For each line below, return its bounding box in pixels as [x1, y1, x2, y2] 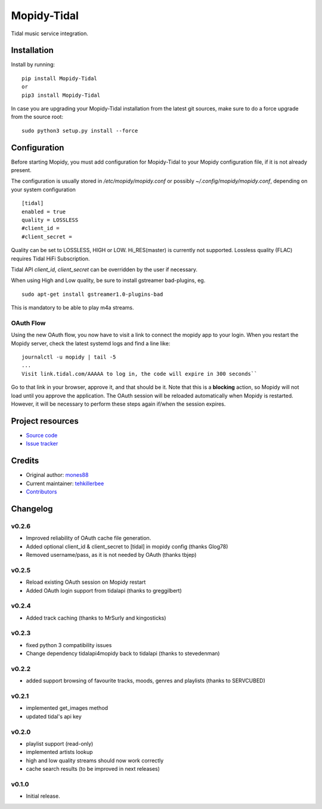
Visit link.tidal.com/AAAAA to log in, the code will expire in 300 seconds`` [21, 370, 258, 377]
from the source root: [11, 114, 64, 121]
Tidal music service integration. [11, 30, 89, 37]
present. [11, 167, 32, 174]
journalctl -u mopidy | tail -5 [21, 354, 116, 361]
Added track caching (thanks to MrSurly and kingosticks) [26, 614, 166, 621]
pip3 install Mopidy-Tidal [21, 91, 101, 99]
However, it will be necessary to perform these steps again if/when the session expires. [11, 400, 226, 407]
